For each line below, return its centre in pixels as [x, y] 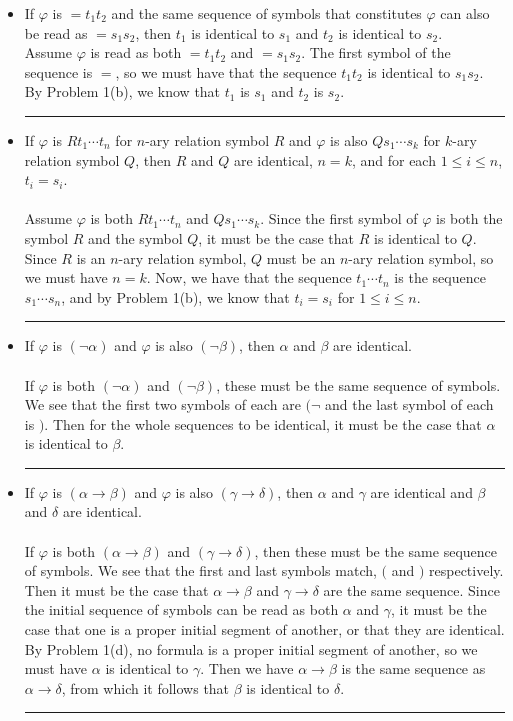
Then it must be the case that [116, 589]
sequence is [58, 71]
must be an [301, 257]
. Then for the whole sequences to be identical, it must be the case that [263, 423]
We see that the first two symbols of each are [162, 404]
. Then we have [247, 668]
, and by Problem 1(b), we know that [175, 296]
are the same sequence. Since [411, 589]
